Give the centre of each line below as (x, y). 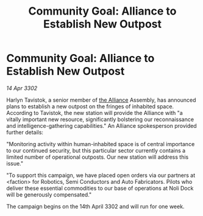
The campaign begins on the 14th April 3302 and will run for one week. (95, 206)
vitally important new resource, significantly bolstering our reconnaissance (100, 119)
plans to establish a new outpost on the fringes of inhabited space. (90, 106)
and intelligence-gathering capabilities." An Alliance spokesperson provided (101, 125)
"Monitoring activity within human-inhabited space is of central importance (101, 144)
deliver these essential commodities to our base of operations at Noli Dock (100, 188)
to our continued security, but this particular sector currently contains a (96, 150)
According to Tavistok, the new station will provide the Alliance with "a (94, 113)
